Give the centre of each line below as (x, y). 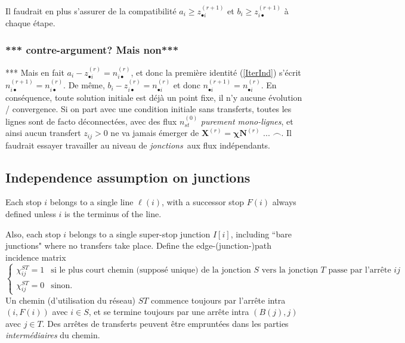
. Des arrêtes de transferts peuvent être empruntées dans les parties (165, 323)
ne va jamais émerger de (155, 133)
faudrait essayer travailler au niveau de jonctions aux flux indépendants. (138, 145)
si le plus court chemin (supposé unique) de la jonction (151, 270)
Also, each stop (33, 234)
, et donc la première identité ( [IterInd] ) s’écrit (216, 72)
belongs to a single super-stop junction (140, 234)
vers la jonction (290, 270)
